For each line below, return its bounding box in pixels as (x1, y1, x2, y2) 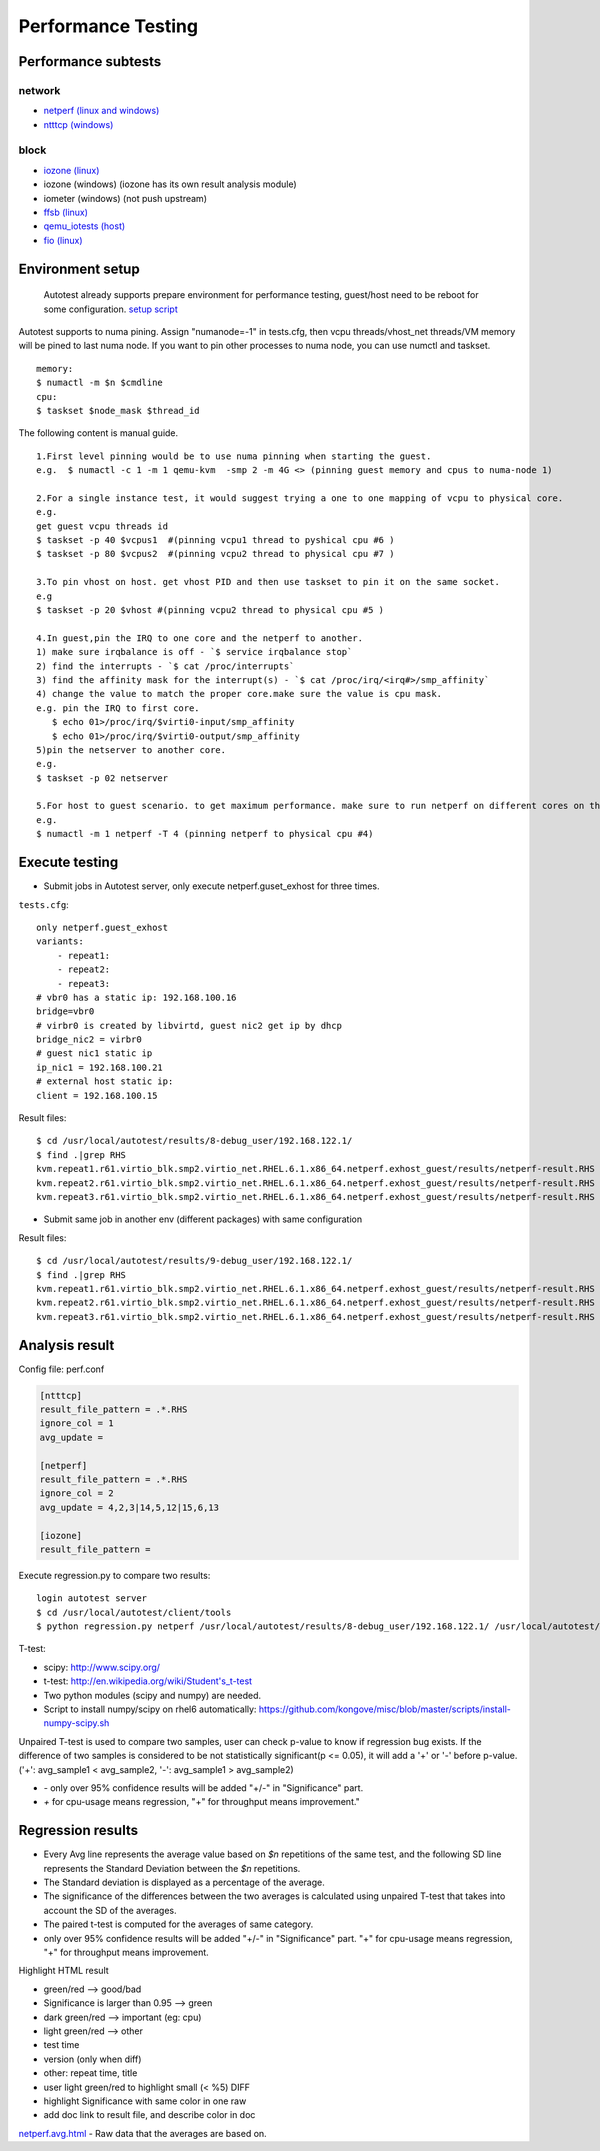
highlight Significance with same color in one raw (43, 2095, 247, 2107)
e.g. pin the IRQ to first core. (36, 702, 200, 714)
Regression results (18, 1822, 139, 1839)
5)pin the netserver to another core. (36, 744, 227, 755)
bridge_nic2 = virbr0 (36, 1034, 142, 1045)
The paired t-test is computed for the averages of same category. (43, 1918, 314, 1930)
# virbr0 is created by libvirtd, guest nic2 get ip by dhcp (36, 1020, 342, 1031)
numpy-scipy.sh (43, 1717, 110, 1729)
